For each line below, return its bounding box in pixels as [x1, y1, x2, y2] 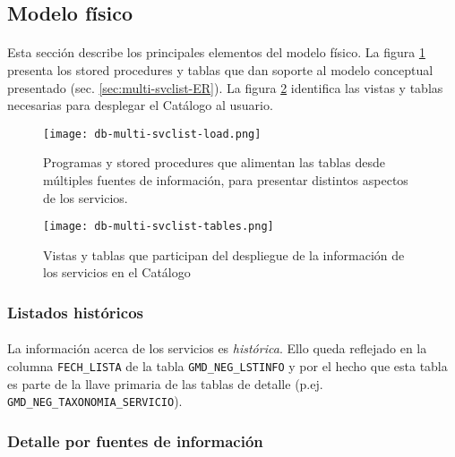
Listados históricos [7, 300, 143, 323]
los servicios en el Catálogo [43, 263, 191, 282]
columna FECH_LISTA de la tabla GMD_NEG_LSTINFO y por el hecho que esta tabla [7, 357, 448, 376]
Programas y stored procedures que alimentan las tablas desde [43, 153, 385, 172]
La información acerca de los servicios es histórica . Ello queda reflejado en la [7, 339, 427, 358]
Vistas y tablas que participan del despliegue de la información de [43, 245, 405, 264]
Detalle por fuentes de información [7, 429, 263, 452]
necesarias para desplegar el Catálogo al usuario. [7, 96, 273, 114]
